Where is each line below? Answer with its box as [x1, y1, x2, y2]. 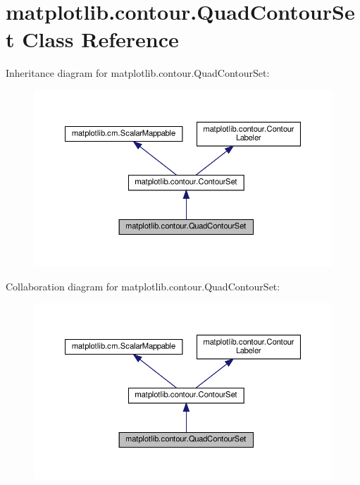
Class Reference [22, 25, 179, 54]
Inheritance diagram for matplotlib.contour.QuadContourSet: [6, 66, 270, 80]
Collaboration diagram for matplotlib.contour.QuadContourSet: [6, 278, 280, 293]
